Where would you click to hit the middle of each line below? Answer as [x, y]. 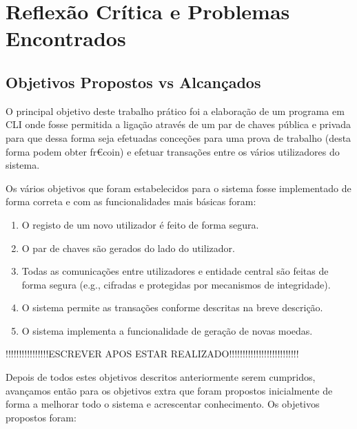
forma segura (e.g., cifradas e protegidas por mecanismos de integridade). [176, 284]
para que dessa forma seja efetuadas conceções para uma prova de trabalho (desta [178, 137]
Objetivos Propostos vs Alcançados [133, 82]
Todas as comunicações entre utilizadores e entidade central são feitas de [175, 271]
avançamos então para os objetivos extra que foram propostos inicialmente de [169, 390]
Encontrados [66, 38]
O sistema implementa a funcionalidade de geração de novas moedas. [167, 330]
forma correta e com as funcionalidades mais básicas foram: [131, 201]
